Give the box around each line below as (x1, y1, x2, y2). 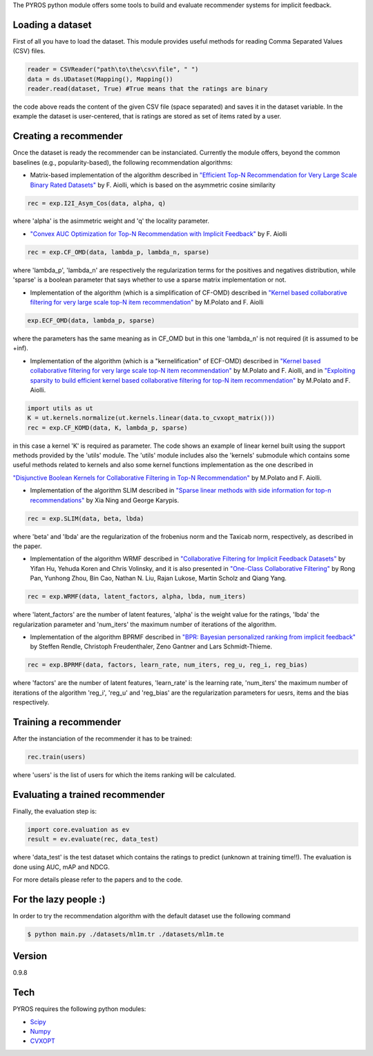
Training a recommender (12, 716, 122, 728)
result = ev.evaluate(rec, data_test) (27, 835, 159, 844)
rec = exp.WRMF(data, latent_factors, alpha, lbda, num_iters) (27, 592, 247, 601)
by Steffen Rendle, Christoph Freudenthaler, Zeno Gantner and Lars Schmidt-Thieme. (30, 642, 273, 650)
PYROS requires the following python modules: (12, 1005, 146, 1013)
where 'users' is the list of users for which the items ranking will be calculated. (12, 770, 236, 779)
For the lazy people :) (12, 893, 106, 905)
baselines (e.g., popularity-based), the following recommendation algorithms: (12, 158, 233, 166)
